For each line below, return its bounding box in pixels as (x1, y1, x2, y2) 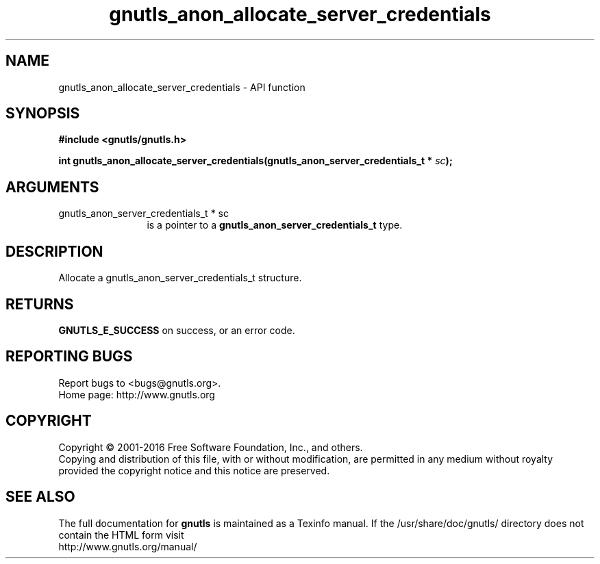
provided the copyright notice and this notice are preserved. (58, 464, 330, 476)
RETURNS (5, 295, 74, 313)
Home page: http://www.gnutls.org (58, 388, 215, 400)
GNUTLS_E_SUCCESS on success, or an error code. (58, 324, 295, 336)
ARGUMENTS (5, 178, 99, 196)
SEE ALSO (5, 488, 75, 506)
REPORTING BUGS (5, 348, 133, 366)
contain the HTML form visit (58, 528, 184, 541)
